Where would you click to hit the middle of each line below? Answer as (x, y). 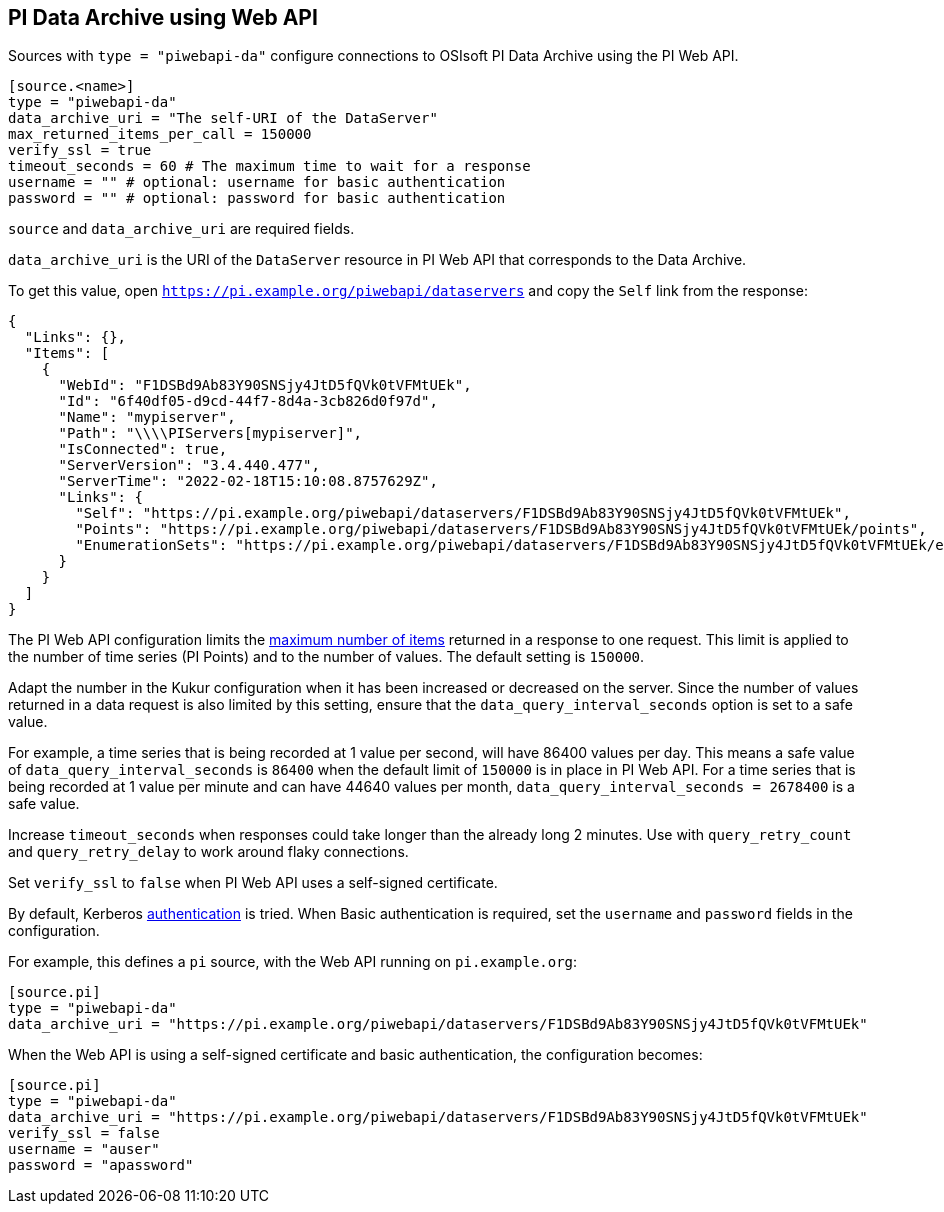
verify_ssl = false (84, 1133)
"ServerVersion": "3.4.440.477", (189, 465)
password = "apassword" (101, 1165)
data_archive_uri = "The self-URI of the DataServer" (223, 118)
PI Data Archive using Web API (163, 17)
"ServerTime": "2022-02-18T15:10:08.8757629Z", (248, 481)
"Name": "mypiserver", (147, 417)
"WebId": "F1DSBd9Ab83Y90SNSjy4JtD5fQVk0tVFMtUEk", (265, 385)
